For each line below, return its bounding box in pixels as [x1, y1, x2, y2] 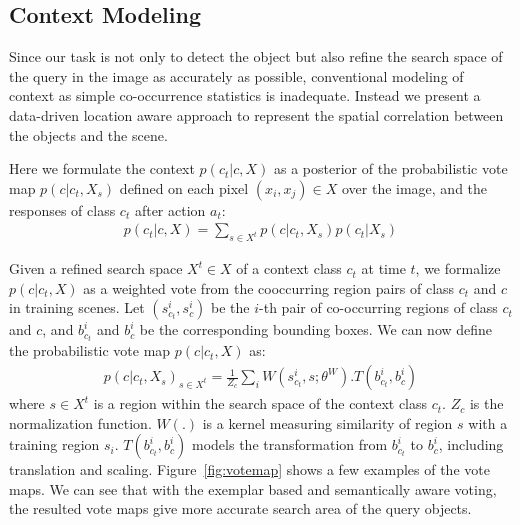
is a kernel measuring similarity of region [202, 412, 453, 433]
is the [469, 393, 504, 414]
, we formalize [415, 258, 501, 279]
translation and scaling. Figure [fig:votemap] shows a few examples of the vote [9, 459, 490, 480]
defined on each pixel [119, 177, 249, 198]
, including [438, 434, 504, 455]
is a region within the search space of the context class [93, 393, 428, 414]
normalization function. [9, 412, 152, 433]
